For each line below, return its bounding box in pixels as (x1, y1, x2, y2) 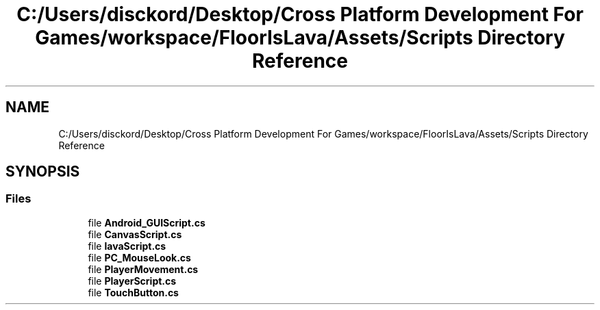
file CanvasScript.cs (88, 228, 182, 240)
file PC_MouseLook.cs (88, 251, 191, 263)
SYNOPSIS (5, 163, 80, 181)
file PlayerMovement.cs (88, 263, 199, 275)
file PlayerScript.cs (88, 274, 177, 287)
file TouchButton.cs (88, 286, 179, 298)
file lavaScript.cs (88, 240, 166, 252)
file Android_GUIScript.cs (88, 216, 205, 229)
